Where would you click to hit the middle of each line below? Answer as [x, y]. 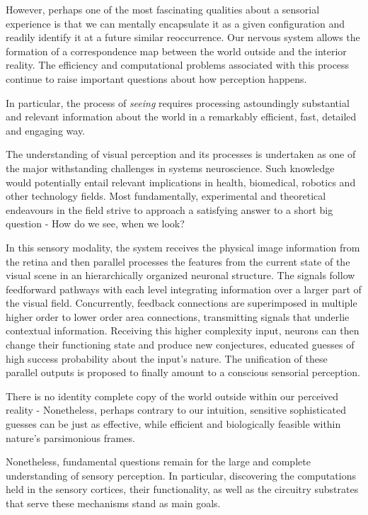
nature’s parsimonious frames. [70, 437]
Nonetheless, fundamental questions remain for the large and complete [158, 462]
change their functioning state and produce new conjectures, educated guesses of [180, 345]
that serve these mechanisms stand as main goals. [113, 503]
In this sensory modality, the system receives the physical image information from [183, 247]
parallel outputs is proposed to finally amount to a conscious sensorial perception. [183, 372]
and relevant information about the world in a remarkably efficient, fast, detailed [181, 117]
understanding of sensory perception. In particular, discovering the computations [181, 475]
